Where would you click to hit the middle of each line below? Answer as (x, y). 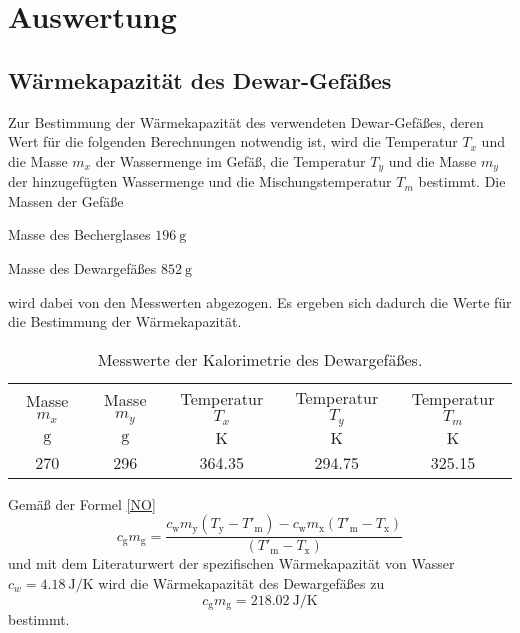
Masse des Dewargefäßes (82, 268)
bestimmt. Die (462, 181)
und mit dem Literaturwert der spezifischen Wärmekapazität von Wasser (231, 563)
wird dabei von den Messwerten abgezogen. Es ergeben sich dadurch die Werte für (260, 301)
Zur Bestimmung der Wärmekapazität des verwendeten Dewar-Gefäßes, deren (246, 121)
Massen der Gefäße (66, 200)
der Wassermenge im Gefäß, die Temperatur (230, 160)
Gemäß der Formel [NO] (82, 503)
